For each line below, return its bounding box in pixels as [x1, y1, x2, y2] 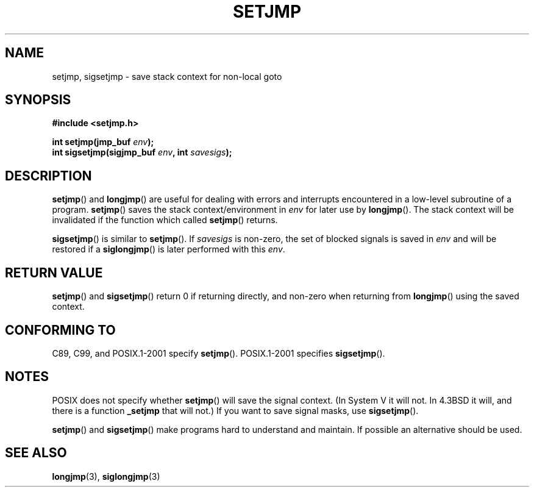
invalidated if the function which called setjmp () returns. [52, 215, 278, 226]
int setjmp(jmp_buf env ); [52, 137, 154, 148]
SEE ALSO [5, 445, 67, 461]
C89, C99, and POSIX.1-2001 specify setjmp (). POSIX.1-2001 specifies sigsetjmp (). [52, 348, 385, 358]
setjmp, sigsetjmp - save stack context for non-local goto [52, 71, 282, 82]
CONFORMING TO [5, 322, 116, 338]
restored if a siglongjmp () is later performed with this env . [52, 244, 285, 255]
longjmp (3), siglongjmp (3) [52, 471, 160, 482]
